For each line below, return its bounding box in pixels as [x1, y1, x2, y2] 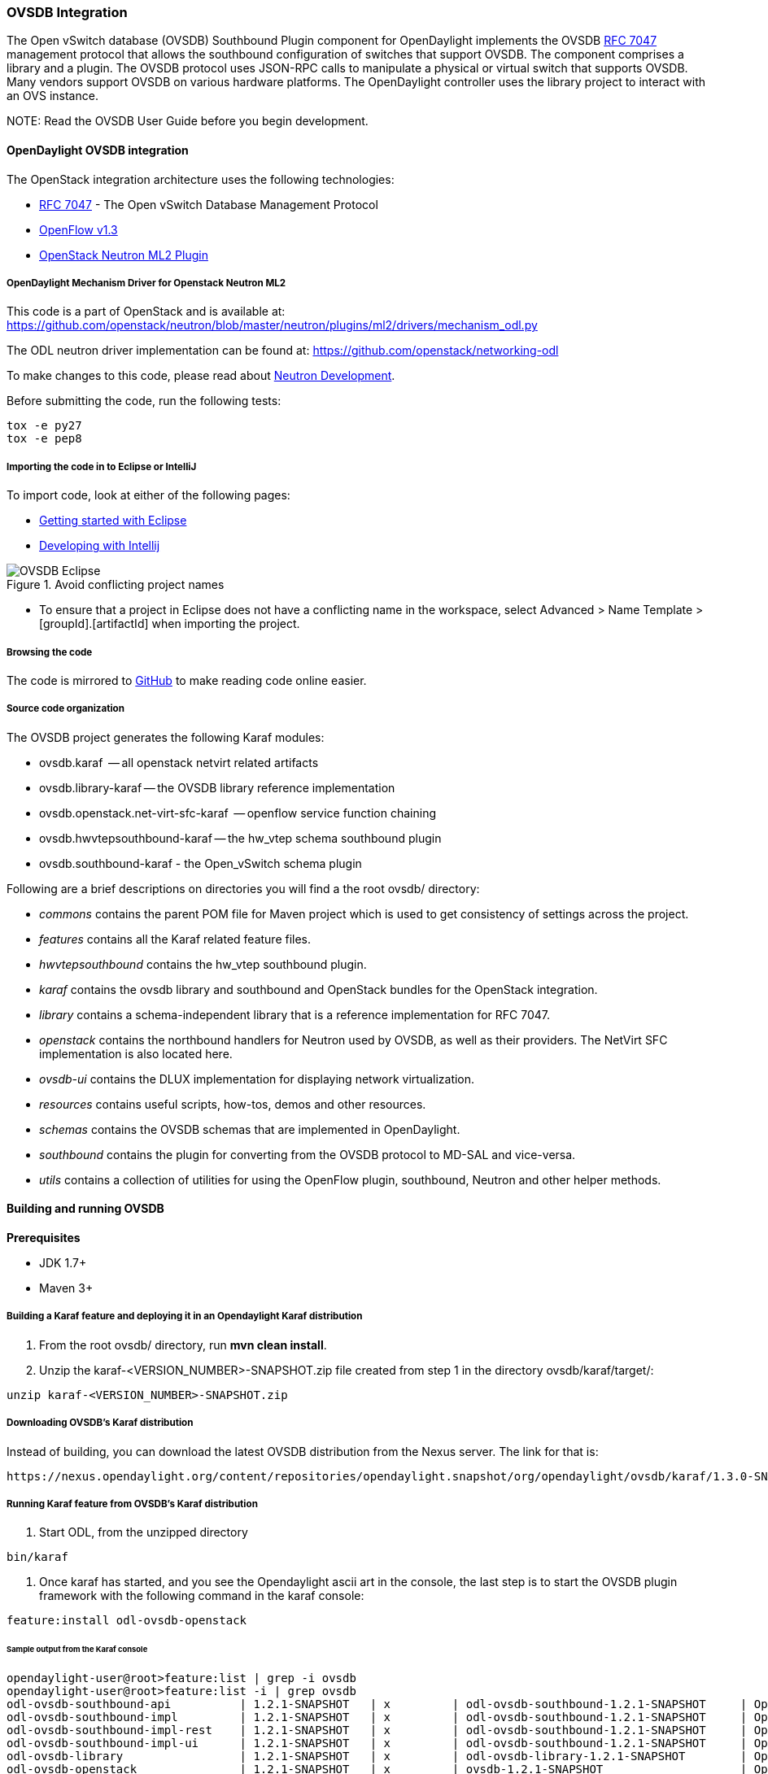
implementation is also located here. [39, 1046, 233, 1061]
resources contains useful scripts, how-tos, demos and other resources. [39, 1096, 426, 1111]
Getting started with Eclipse [39, 513, 187, 528]
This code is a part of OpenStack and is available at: [7, 304, 286, 319]
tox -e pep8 [7, 432, 82, 446]
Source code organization [7, 703, 124, 715]
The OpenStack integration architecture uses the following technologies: [7, 172, 395, 186]
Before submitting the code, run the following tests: [7, 394, 281, 408]
